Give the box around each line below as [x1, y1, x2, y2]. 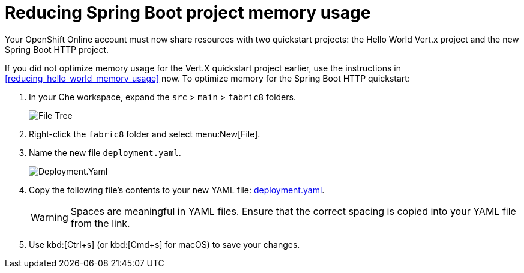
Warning [31, 211, 68, 223]
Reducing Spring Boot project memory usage [5, 2, 371, 23]
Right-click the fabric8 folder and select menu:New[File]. [29, 128, 260, 139]
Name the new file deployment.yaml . [29, 147, 181, 158]
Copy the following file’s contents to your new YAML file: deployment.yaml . [29, 184, 325, 195]
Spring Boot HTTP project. [5, 44, 109, 55]
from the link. [70, 217, 130, 229]
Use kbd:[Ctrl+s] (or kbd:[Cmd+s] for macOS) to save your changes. [29, 239, 300, 250]
